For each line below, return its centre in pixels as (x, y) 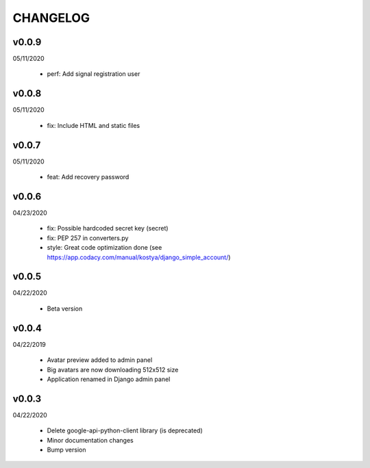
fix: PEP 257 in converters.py (88, 238)
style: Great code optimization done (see (104, 248)
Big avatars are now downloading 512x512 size (113, 369)
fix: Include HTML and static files (94, 125)
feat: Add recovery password (88, 177)
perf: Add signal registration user (94, 74)
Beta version (65, 309)
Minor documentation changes (90, 440)
